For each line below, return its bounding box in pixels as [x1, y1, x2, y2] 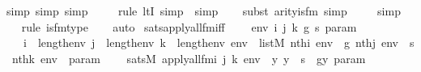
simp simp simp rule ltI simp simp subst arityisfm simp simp [6, 2, 401, 19]
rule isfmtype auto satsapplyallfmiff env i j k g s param [21, 18, 357, 35]
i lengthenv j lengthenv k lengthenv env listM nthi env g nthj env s [23, 34, 415, 51]
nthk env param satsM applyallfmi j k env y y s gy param [11, 49, 366, 66]
